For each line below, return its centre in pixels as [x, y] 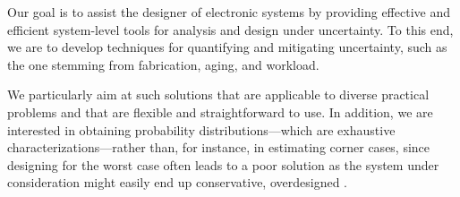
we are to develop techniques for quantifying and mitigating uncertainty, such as [227, 47]
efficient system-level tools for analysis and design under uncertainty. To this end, [230, 29]
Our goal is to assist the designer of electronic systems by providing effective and [229, 12]
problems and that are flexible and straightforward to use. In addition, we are [220, 111]
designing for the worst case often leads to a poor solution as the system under [223, 164]
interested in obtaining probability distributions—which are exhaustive [201, 129]
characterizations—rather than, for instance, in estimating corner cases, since [219, 147]
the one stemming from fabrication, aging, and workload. [163, 64]
